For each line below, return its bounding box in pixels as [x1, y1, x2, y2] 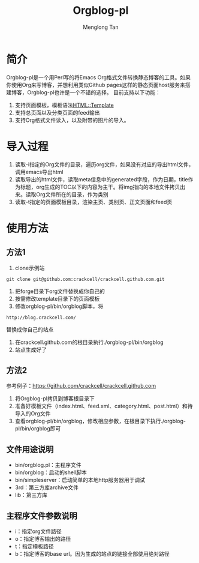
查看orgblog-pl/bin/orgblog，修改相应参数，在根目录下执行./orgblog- [14, 418, 186, 425]
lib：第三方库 [14, 492, 48, 499]
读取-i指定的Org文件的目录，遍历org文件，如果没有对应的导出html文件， [14, 160, 194, 168]
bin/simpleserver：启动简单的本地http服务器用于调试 [14, 477, 146, 484]
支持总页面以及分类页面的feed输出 [14, 109, 100, 116]
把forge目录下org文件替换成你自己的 [14, 288, 105, 295]
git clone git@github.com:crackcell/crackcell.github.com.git [6, 276, 165, 282]
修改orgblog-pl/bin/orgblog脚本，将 [14, 303, 104, 310]
